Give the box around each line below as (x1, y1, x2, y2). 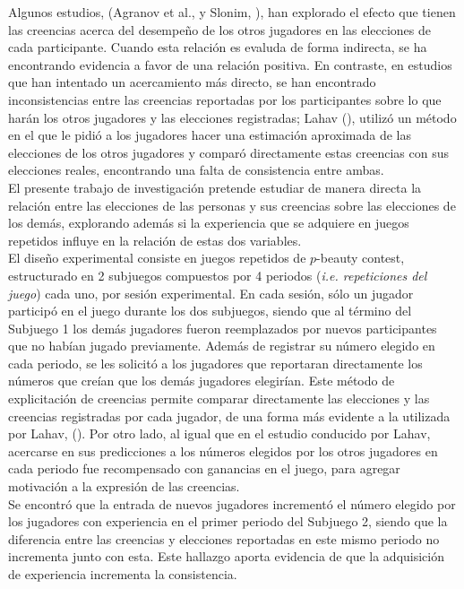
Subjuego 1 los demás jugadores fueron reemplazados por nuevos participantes (8, 318, 437, 337)
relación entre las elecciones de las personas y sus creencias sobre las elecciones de (8, 195, 456, 214)
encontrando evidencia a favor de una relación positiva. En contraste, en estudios (8, 55, 452, 74)
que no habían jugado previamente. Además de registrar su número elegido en (8, 336, 435, 355)
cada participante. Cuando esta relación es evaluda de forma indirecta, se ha (8, 38, 427, 56)
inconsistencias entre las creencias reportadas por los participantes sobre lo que (8, 90, 442, 108)
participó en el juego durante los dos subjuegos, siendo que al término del (8, 301, 412, 320)
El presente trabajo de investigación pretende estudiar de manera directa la (8, 178, 422, 196)
